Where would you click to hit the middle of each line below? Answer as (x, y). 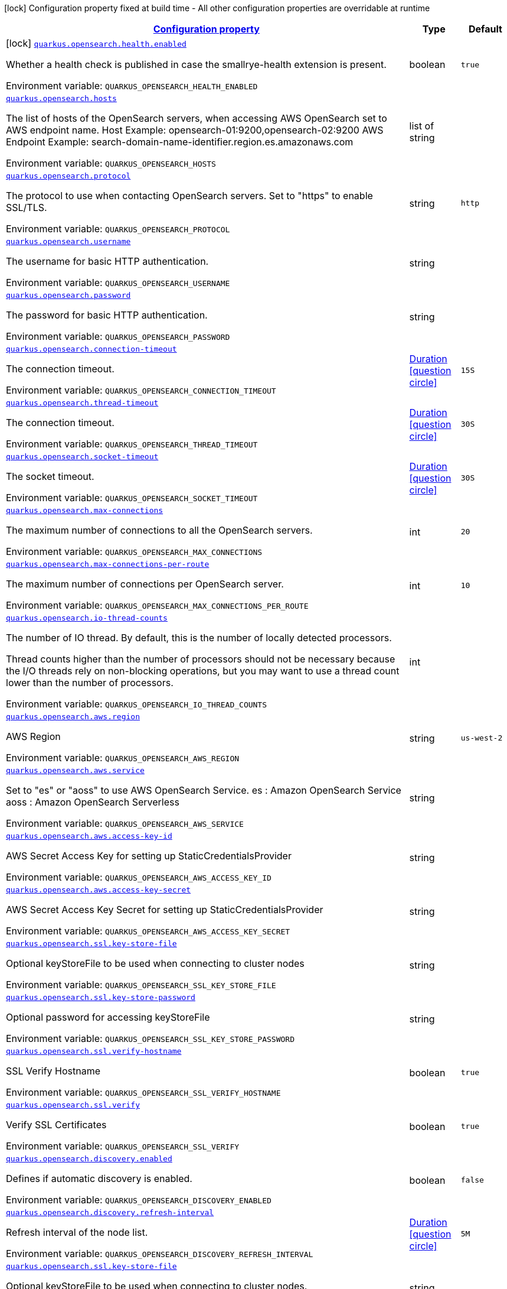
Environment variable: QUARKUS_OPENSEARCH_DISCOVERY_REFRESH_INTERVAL (160, 1254)
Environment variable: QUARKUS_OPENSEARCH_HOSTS (111, 163)
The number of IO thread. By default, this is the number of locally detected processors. (199, 638)
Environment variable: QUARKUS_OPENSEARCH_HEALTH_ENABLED (132, 86)
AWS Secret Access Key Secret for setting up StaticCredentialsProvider (165, 910)
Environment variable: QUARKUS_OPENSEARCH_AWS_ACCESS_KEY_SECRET (148, 931)
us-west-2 (482, 738)
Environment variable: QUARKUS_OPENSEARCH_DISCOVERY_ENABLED (139, 1200)
